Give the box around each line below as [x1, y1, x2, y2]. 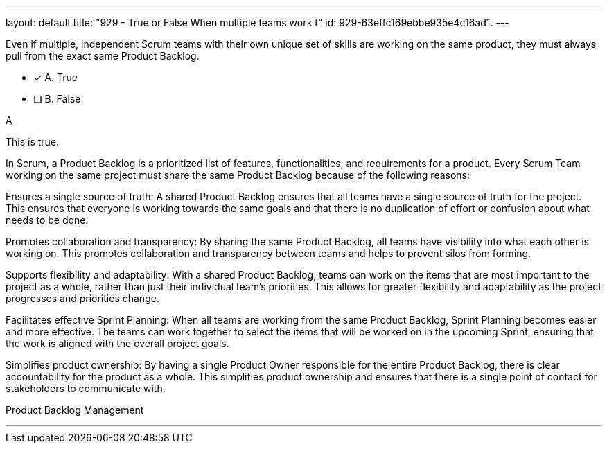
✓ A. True [33, 71, 78, 83]
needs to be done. [6, 214, 89, 226]
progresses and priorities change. [6, 292, 159, 304]
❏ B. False [33, 93, 81, 105]
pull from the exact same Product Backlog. [6, 50, 200, 62]
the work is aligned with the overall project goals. [6, 337, 229, 349]
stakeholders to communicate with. [6, 382, 166, 394]
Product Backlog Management [6, 404, 144, 416]
